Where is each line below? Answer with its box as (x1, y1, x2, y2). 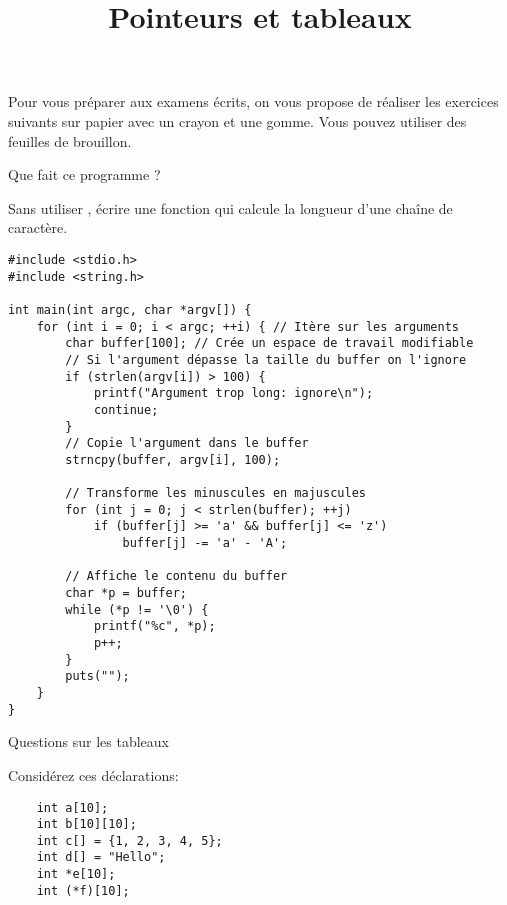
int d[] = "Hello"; (36, 850, 166, 865)
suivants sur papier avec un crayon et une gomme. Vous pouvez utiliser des (8, 110, 467, 131)
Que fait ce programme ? (8, 164, 161, 185)
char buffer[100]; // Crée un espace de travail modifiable (65, 336, 474, 351)
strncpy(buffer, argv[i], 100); (65, 452, 281, 467)
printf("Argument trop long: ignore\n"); (93, 386, 374, 401)
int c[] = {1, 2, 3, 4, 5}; (36, 833, 223, 848)
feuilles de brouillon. (8, 130, 132, 151)
